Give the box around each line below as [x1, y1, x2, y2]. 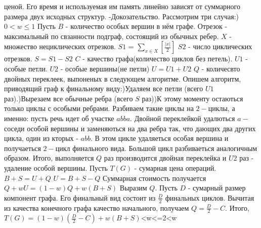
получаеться [4, 142, 41, 153]
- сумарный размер [188, 182, 246, 193]
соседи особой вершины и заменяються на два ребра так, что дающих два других [4, 123, 256, 133]
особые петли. [4, 63, 48, 73]
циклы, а [208, 103, 235, 113]
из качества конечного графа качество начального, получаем [4, 202, 189, 213]
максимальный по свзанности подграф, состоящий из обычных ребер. [4, 30, 219, 41]
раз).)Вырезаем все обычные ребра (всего [4, 93, 133, 103]
